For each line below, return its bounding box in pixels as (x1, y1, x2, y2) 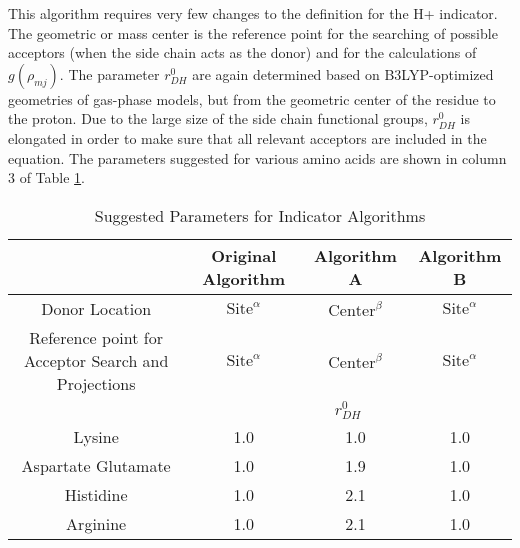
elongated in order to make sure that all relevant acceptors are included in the (8, 127, 487, 148)
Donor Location (41, 296, 152, 320)
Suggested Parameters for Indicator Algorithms (94, 203, 426, 227)
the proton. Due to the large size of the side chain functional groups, (8, 108, 428, 129)
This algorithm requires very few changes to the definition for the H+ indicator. (8, 3, 498, 23)
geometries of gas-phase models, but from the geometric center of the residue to (8, 88, 496, 109)
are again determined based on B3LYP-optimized (192, 63, 494, 84)
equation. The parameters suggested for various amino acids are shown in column (8, 147, 507, 168)
